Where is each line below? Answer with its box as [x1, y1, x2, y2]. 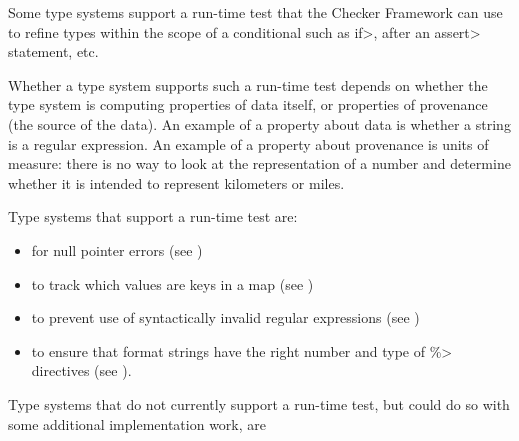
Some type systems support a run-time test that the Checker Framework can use [8, 2, 503, 22]
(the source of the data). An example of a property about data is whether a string [8, 113, 511, 134]
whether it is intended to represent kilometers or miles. [8, 172, 345, 193]
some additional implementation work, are [8, 413, 266, 434]
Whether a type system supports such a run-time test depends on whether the [8, 74, 488, 95]
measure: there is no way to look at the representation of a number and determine [8, 153, 511, 174]
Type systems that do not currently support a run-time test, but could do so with [8, 393, 510, 414]
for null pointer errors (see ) [31, 239, 203, 260]
